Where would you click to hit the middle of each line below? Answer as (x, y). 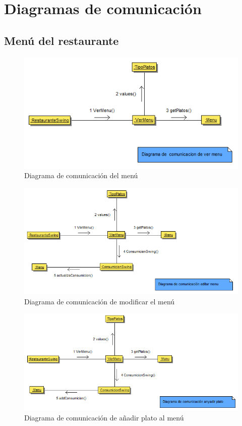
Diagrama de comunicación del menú (81, 175)
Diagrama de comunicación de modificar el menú (100, 301)
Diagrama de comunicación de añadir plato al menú (104, 417)
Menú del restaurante (62, 40)
